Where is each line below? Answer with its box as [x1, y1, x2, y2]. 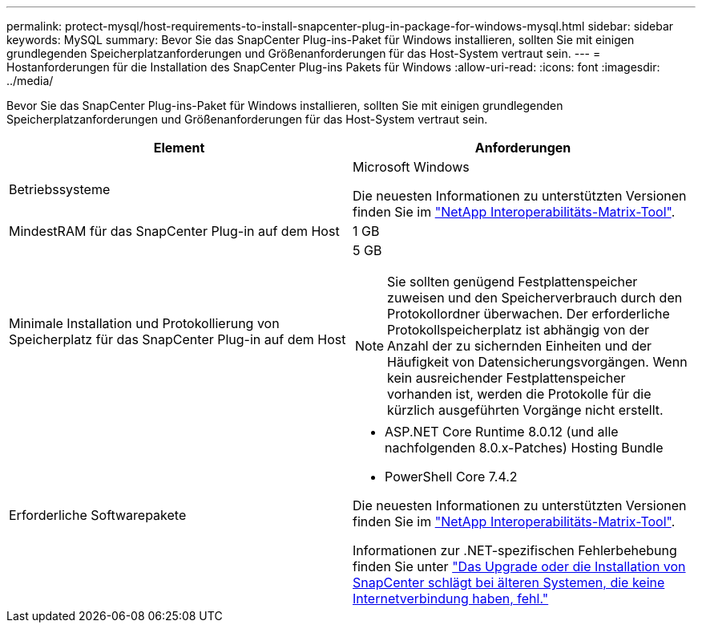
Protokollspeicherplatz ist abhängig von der [387, 322, 650, 338]
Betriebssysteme [9, 181, 111, 197]
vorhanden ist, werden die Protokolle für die [387, 386, 652, 402]
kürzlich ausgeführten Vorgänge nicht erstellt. [387, 402, 664, 418]
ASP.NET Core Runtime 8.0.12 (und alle [385, 424, 619, 440]
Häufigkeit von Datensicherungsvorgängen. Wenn [387, 354, 688, 370]
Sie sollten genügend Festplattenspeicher [387, 274, 638, 290]
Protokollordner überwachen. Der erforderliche [387, 306, 670, 322]
